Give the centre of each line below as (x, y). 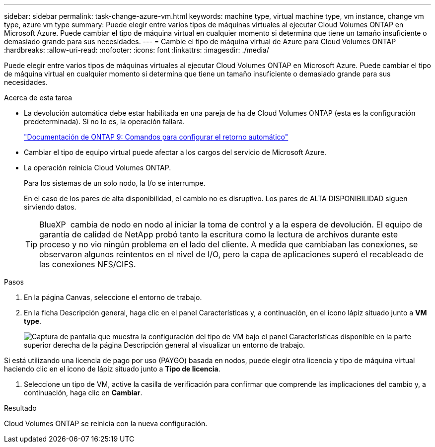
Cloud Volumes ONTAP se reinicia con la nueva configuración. (106, 423)
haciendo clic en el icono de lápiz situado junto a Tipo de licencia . (112, 369)
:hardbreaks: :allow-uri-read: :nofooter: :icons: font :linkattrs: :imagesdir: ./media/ (137, 50)
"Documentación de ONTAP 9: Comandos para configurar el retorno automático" (156, 137)
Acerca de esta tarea (38, 98)
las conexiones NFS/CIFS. (88, 264)
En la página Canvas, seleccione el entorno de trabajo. (113, 297)
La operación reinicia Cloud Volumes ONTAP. (98, 168)
